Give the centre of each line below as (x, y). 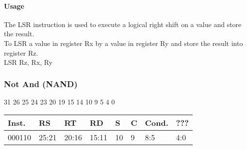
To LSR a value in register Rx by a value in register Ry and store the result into (123, 43)
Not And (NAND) (41, 83)
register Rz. (21, 52)
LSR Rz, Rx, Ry (28, 62)
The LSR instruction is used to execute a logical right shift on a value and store (123, 24)
